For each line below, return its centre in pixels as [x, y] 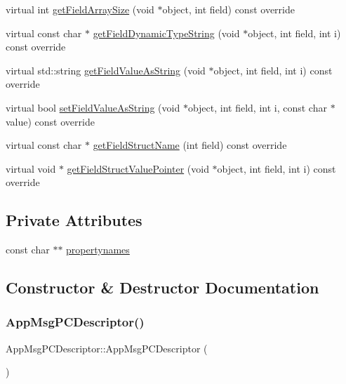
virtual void [31, 168]
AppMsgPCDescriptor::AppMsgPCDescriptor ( [107, 348]
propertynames [98, 250]
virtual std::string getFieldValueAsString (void [106, 70]
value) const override [50, 121]
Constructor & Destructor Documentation [162, 287]
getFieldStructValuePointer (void [138, 168]
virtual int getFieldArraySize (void [80, 9]
